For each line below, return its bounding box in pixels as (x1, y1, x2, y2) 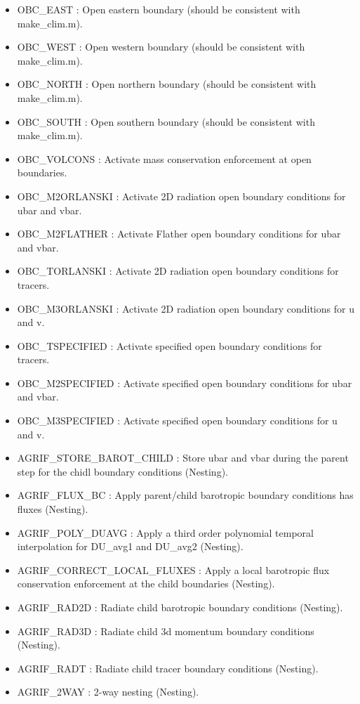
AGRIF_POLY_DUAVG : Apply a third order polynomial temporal (17, 525, 314, 540)
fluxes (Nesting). (17, 502, 88, 516)
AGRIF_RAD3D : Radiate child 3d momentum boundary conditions (17, 623, 314, 638)
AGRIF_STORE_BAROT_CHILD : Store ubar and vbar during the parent (17, 450, 349, 465)
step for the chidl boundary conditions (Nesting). (17, 464, 228, 478)
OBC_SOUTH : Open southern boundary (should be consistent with (17, 114, 315, 129)
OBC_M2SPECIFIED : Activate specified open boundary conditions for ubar (17, 375, 352, 390)
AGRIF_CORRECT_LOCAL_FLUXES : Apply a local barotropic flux (17, 562, 330, 577)
